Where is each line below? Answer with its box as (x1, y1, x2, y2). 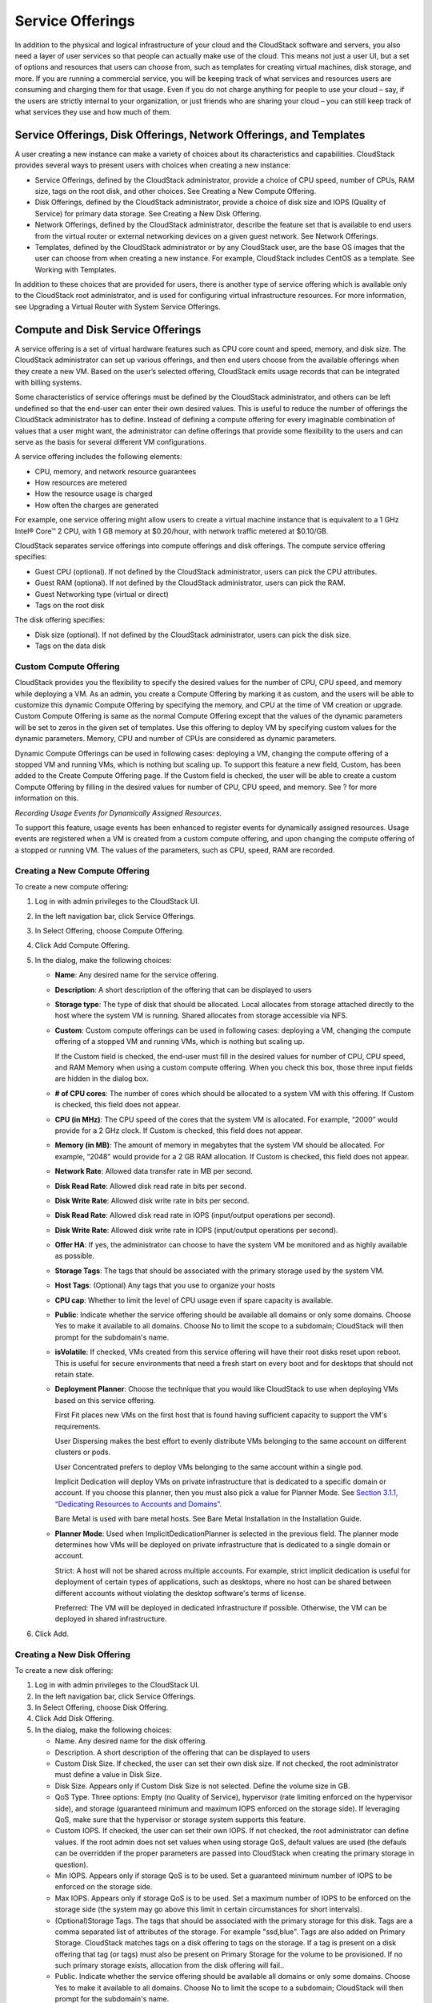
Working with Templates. (34, 264, 117, 274)
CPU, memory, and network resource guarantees (34, 466, 197, 476)
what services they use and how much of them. (14, 107, 172, 116)
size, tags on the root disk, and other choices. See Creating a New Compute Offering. (34, 186, 316, 195)
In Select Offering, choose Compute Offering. (34, 926, 184, 936)
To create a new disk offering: (14, 1665, 114, 1675)
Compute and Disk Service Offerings (14, 323, 202, 337)
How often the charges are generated (34, 500, 159, 510)
